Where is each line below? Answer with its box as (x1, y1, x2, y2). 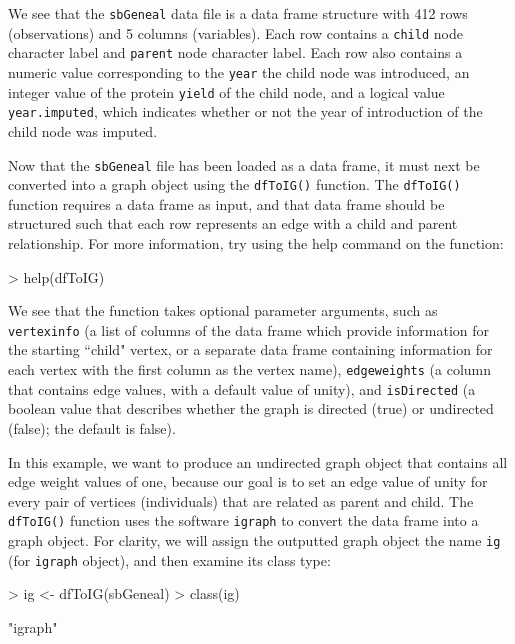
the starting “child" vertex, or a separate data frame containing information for (8, 339, 493, 360)
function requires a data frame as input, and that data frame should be (8, 193, 445, 214)
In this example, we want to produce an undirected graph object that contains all (8, 451, 508, 472)
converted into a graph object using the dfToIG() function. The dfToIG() (8, 174, 461, 195)
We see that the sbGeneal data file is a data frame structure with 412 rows (8, 3, 468, 23)
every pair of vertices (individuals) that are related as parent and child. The (8, 490, 474, 511)
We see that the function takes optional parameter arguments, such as (8, 300, 438, 321)
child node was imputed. (8, 120, 158, 141)
